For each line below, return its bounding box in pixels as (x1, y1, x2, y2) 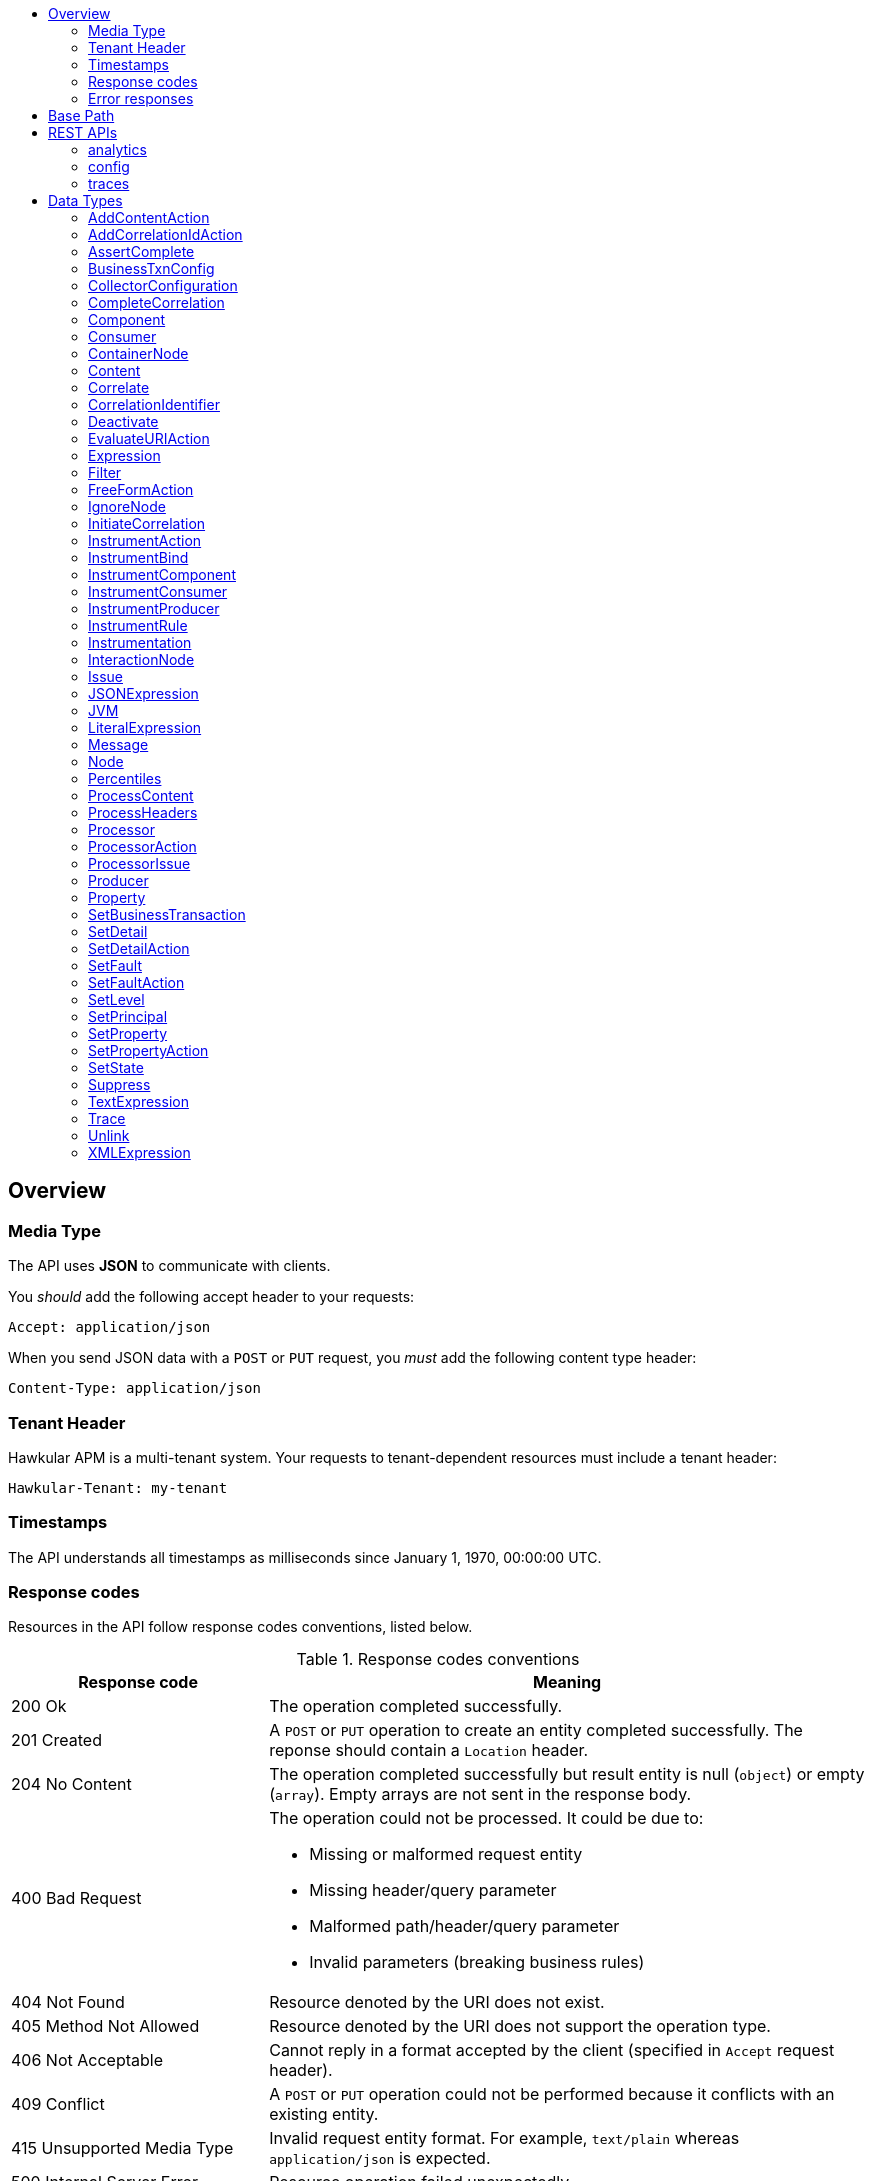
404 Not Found (11, 1992, 125, 2013)
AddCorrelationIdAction (88, 226, 243, 243)
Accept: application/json (8, 1319, 211, 1336)
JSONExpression (88, 685, 199, 702)
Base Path (48, 107, 115, 124)
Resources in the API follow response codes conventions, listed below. (8, 1618, 473, 1636)
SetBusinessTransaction (88, 906, 246, 923)
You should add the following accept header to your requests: (8, 1288, 415, 1306)
